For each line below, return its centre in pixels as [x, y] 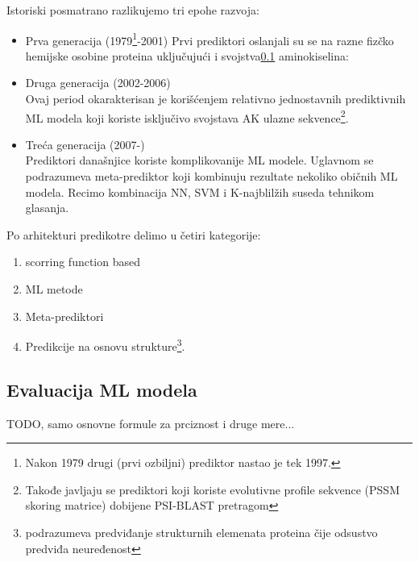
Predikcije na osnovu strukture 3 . [105, 345]
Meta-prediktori [64, 316]
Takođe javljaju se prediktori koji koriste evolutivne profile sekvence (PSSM [212, 489]
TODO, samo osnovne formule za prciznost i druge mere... [151, 423]
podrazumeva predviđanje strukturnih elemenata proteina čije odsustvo [201, 533]
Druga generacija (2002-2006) [98, 83]
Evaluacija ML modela [102, 389]
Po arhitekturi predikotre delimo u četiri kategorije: [134, 234]
